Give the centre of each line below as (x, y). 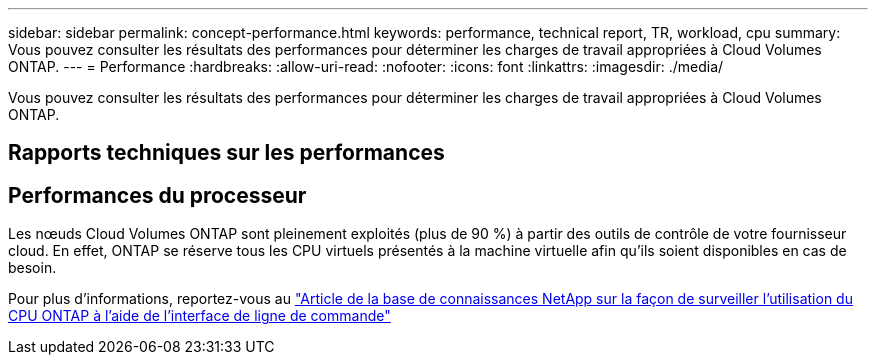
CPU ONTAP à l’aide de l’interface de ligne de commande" (199, 316)
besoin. (32, 268)
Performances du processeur (157, 195)
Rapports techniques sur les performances (226, 153)
